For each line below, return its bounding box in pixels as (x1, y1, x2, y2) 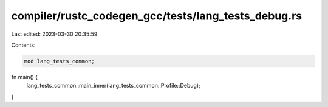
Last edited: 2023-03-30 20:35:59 (11, 30, 98, 38)
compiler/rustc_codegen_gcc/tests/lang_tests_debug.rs (11, 9, 302, 22)
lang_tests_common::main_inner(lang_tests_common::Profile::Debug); (26, 82, 200, 89)
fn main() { (11, 73, 38, 80)
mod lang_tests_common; (24, 58, 95, 64)
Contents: (11, 41, 36, 49)
